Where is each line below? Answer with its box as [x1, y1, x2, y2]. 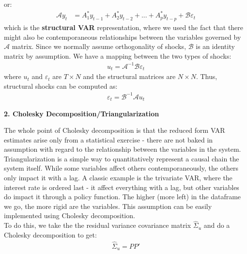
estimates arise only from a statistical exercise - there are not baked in [4, 134, 213, 144]
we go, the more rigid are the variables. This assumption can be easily [4, 201, 212, 211]
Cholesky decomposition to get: [4, 229, 97, 239]
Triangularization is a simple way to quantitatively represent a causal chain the [4, 153, 239, 163]
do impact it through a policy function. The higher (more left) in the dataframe [4, 191, 241, 202]
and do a [203, 220, 230, 230]
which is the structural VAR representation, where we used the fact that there [4, 22, 244, 32]
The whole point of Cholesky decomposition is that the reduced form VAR [4, 125, 225, 135]
